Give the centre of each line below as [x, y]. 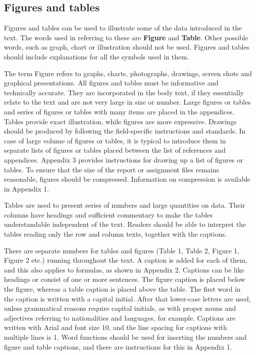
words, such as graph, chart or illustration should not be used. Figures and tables [127, 47]
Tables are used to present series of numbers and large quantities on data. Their [125, 205]
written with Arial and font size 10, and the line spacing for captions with [116, 327]
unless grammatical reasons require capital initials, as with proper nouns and [120, 308]
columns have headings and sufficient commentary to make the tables [109, 214]
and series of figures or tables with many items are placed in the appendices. [119, 111]
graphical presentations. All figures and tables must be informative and [111, 83]
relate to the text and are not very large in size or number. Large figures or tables [128, 102]
